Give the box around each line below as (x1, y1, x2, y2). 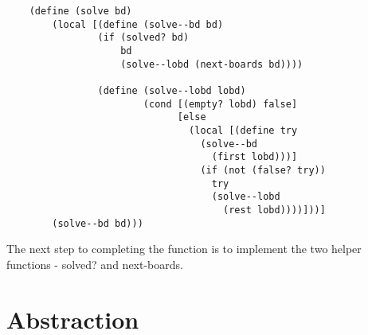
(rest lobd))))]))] (223, 204, 326, 216)
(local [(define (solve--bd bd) (52, 18, 224, 30)
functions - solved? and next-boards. (6, 255, 183, 272)
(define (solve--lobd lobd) (97, 84, 246, 96)
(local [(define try (189, 124, 298, 136)
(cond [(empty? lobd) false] (143, 98, 298, 110)
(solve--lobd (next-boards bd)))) (120, 58, 303, 70)
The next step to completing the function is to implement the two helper (6, 240, 362, 257)
